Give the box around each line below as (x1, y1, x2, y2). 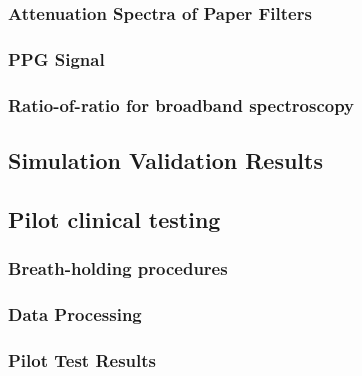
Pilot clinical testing (8, 203, 221, 234)
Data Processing (8, 301, 142, 326)
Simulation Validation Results (8, 144, 323, 175)
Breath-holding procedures (8, 256, 228, 281)
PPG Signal (8, 46, 105, 71)
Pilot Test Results (8, 347, 157, 372)
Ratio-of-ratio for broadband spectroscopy (8, 92, 355, 117)
